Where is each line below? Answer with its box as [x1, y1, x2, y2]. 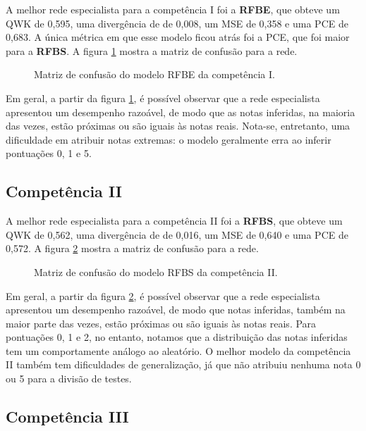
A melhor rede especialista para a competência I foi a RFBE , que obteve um [6, 2, 340, 16]
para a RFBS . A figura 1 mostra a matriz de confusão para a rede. [6, 43, 298, 58]
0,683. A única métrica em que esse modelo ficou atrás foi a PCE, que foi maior [6, 30, 350, 44]
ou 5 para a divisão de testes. [6, 371, 132, 386]
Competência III [6, 406, 129, 427]
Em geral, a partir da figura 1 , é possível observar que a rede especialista [6, 90, 320, 105]
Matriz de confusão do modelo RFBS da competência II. [34, 264, 278, 279]
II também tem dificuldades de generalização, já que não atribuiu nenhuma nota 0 [6, 357, 361, 372]
